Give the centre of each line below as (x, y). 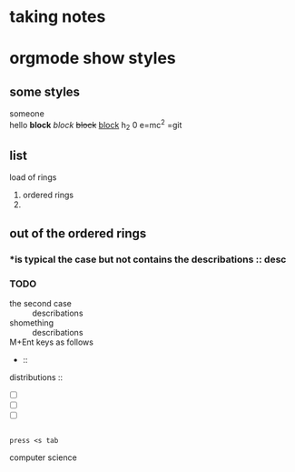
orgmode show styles (93, 59)
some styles (44, 91)
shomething (32, 323)
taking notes (58, 17)
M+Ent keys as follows (51, 342)
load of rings (33, 177)
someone (27, 114)
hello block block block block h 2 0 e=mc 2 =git (96, 126)
